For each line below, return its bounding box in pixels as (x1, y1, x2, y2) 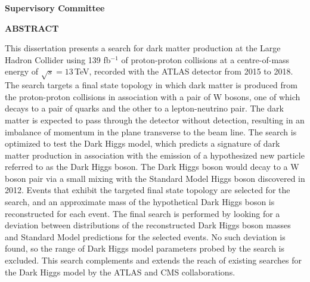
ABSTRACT (5, 21, 59, 34)
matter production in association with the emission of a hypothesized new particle (5, 148, 305, 161)
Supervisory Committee (5, 2, 105, 14)
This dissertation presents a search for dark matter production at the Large (5, 42, 281, 54)
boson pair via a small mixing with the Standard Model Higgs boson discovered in (5, 172, 305, 184)
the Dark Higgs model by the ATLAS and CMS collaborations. (5, 265, 235, 278)
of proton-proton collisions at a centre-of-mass (121, 53, 290, 66)
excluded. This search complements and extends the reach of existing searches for (5, 254, 302, 266)
